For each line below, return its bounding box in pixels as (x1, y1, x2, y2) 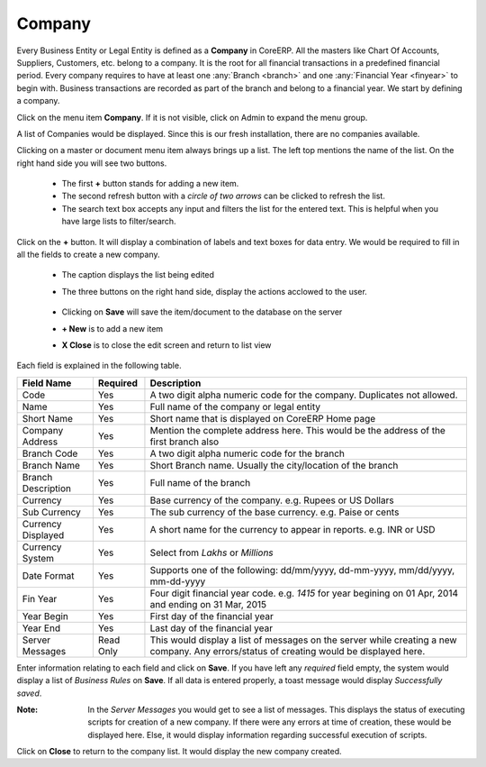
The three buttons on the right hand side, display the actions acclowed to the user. (61, 286, 368, 297)
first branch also (149, 435, 220, 448)
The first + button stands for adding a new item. (61, 178, 239, 189)
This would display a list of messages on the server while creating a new (149, 634, 458, 646)
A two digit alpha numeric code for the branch (149, 447, 346, 460)
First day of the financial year (149, 609, 274, 622)
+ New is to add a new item (61, 323, 164, 333)
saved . (16, 688, 42, 699)
